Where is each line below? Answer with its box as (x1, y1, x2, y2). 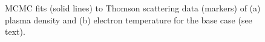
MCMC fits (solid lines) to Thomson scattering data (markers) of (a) (5, 2, 261, 14)
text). (5, 25, 25, 38)
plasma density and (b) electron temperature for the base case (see (5, 13, 252, 26)
